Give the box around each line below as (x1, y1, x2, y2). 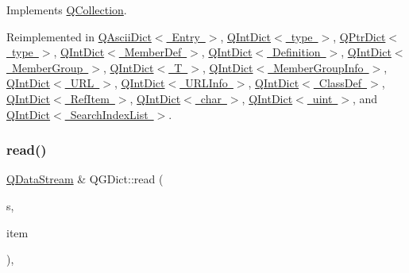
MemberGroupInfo (273, 59, 364, 75)
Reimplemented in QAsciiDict (6, 28, 152, 44)
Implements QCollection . (6, 2, 127, 17)
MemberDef (124, 44, 182, 60)
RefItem (70, 90, 110, 106)
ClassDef (318, 75, 362, 91)
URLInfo (185, 75, 228, 91)
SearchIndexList (70, 106, 149, 122)
